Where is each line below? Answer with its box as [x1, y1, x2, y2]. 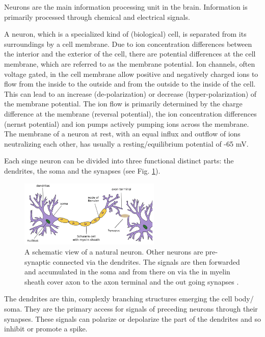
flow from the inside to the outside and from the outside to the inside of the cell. [4, 78, 256, 89]
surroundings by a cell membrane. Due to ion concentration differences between [4, 38, 252, 49]
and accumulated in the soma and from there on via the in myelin [24, 266, 230, 277]
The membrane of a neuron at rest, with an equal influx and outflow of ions [4, 128, 241, 139]
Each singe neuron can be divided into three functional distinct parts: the [4, 155, 234, 166]
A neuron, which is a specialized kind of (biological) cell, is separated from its [4, 29, 247, 39]
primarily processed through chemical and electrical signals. [4, 11, 190, 22]
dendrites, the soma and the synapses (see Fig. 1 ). [4, 165, 161, 176]
